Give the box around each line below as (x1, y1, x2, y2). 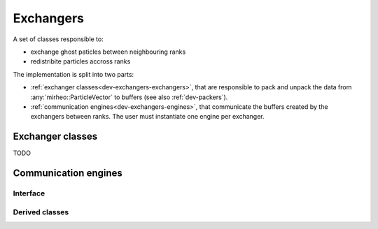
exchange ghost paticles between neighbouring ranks (30, 47, 186, 56)
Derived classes (13, 207, 69, 216)
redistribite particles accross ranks (30, 57, 131, 66)
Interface (13, 189, 45, 198)
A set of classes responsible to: (13, 35, 104, 43)
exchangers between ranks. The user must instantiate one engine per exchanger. (30, 112, 265, 121)
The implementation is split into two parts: (13, 70, 134, 78)
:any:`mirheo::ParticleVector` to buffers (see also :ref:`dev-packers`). (30, 93, 228, 101)
